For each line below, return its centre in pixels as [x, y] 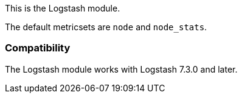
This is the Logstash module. [63, 8]
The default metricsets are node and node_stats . [106, 27]
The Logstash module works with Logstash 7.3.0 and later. [121, 69]
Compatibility [38, 48]
